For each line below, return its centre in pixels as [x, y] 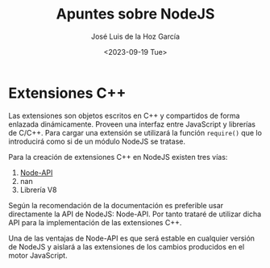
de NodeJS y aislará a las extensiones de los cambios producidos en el [127, 246]
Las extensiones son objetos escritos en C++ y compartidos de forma [124, 115]
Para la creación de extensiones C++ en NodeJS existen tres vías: [118, 157]
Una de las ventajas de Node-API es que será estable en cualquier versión [132, 238]
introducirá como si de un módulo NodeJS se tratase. [97, 141]
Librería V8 [38, 190]
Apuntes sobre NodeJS [135, 14]
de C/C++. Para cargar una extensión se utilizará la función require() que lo [135, 132]
